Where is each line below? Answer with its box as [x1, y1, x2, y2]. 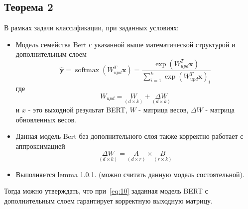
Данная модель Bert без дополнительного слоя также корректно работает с [15, 131, 244, 141]
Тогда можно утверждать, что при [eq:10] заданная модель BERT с [4, 186, 208, 196]
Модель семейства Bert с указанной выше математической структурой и [15, 39, 236, 49]
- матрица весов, [138, 104, 189, 114]
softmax [75, 67, 100, 74]
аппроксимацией [15, 140, 65, 151]
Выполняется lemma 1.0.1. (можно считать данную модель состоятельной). [15, 169, 245, 179]
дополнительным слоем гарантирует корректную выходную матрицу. [4, 195, 213, 206]
